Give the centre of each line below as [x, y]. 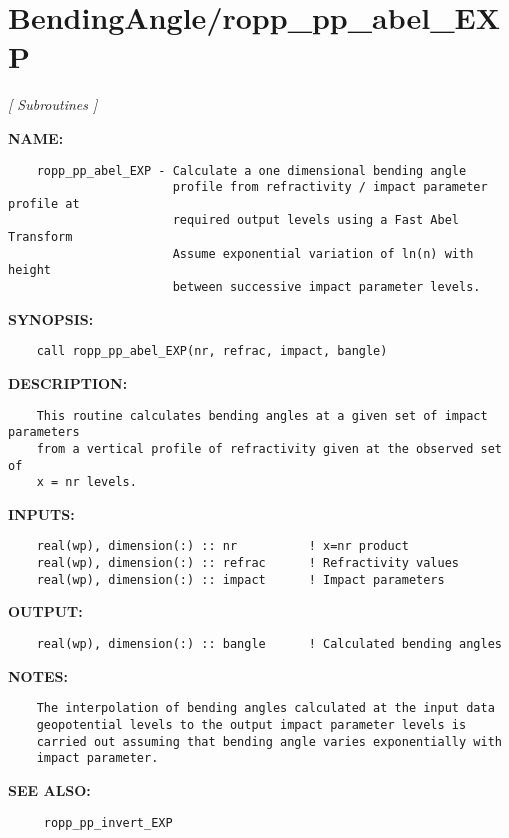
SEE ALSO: [49, 789]
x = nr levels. [86, 482]
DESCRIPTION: [68, 383]
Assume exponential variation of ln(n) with [323, 253]
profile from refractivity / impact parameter [330, 187]
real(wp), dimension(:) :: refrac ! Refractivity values [248, 563]
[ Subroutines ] [53, 104]
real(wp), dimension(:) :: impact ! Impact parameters [240, 579]
